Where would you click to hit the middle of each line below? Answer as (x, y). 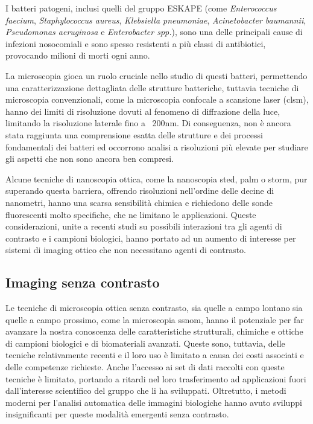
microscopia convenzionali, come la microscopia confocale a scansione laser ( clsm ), (157, 99)
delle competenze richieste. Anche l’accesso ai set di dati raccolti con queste (145, 367)
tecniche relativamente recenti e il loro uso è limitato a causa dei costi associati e (155, 355)
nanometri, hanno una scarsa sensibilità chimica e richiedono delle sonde (139, 202)
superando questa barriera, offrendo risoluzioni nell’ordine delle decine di (140, 191)
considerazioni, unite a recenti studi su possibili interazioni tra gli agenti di (144, 226)
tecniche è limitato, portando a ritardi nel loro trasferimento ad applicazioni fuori (156, 378)
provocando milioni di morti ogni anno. (78, 55)
